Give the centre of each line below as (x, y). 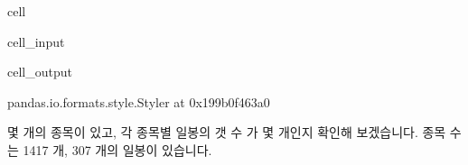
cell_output (40, 72)
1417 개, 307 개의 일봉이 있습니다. (117, 149)
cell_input (36, 41)
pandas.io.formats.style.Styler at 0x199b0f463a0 (139, 101)
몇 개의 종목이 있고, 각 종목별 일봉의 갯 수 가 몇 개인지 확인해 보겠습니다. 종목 (227, 132)
